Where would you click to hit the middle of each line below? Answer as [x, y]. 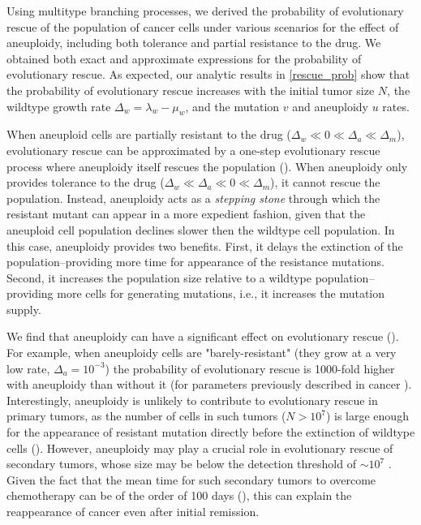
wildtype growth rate [59, 106]
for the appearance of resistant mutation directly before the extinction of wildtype [211, 432]
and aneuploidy [330, 106]
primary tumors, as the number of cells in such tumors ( [146, 416]
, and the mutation [232, 106]
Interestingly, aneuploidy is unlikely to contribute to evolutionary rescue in [192, 400]
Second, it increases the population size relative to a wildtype [159, 277]
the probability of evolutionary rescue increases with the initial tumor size [191, 90]
